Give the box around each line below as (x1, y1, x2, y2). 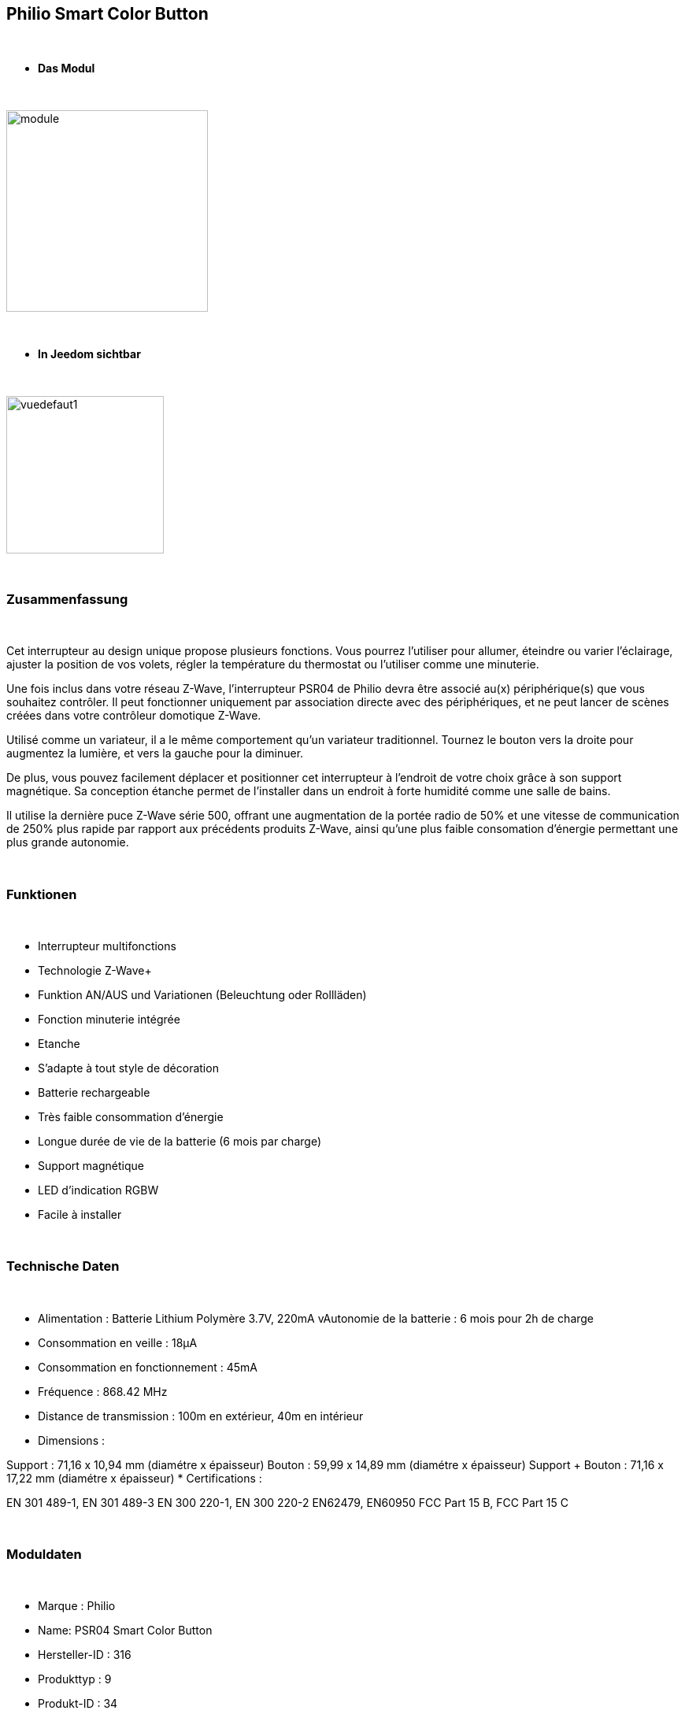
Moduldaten (6, 1546, 82, 1563)
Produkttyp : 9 (38, 1672, 112, 1686)
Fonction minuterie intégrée (38, 1012, 180, 1026)
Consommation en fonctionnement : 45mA (38, 1360, 257, 1374)
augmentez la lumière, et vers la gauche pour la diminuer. (6, 746, 304, 761)
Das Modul (38, 61, 95, 76)
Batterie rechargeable (38, 1085, 150, 1099)
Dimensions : (38, 1433, 105, 1447)
